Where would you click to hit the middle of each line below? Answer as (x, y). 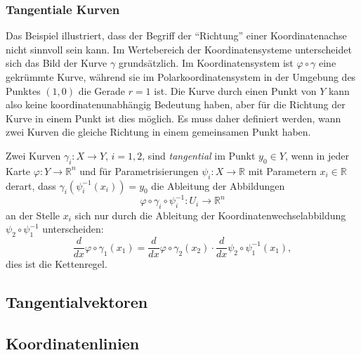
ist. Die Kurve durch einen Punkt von (235, 90)
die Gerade (101, 90)
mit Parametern (282, 170)
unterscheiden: (73, 229)
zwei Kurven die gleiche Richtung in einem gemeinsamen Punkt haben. (158, 132)
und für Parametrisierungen (139, 170)
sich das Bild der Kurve (57, 63)
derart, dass (31, 185)
